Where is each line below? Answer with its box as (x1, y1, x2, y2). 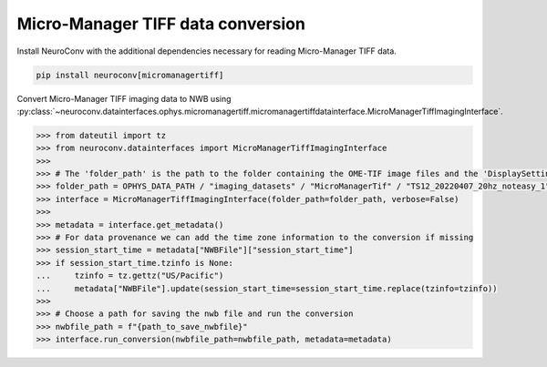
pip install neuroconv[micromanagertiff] (36, 69, 224, 80)
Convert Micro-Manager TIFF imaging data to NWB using (16, 93, 232, 104)
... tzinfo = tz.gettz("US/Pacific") (36, 270, 224, 281)
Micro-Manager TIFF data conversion (16, 14, 305, 34)
